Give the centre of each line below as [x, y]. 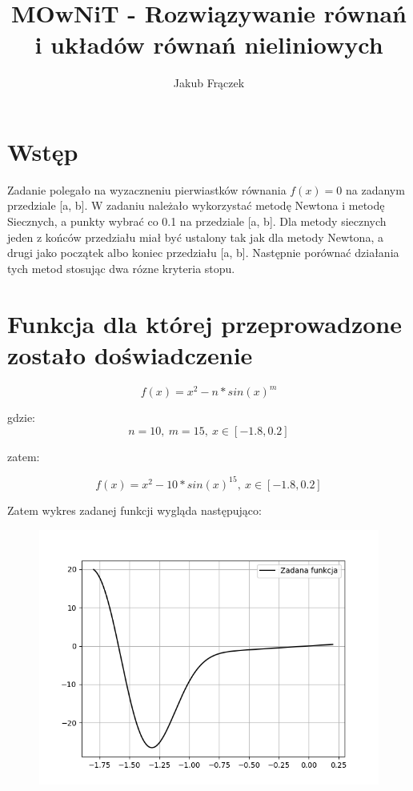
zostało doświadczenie [130, 354]
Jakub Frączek [209, 83]
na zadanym [375, 189]
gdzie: [21, 418]
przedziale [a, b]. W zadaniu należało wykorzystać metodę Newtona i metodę [196, 205]
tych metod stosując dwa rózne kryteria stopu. [121, 268]
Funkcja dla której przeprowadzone [204, 323]
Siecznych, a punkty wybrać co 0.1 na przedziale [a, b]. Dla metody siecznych [197, 221]
